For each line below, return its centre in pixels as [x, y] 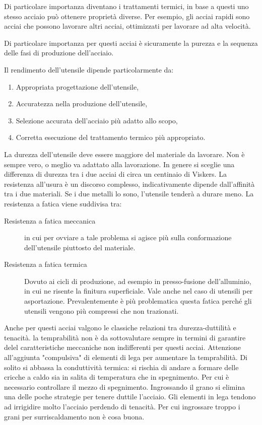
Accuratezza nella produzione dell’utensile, [82, 103]
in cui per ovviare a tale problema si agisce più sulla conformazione [128, 237]
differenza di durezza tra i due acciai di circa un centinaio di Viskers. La [115, 174]
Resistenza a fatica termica [46, 264]
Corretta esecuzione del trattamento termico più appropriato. [111, 137]
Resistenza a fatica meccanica [50, 220]
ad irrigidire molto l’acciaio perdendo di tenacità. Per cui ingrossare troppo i [122, 406]
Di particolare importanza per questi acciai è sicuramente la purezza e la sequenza [131, 43]
